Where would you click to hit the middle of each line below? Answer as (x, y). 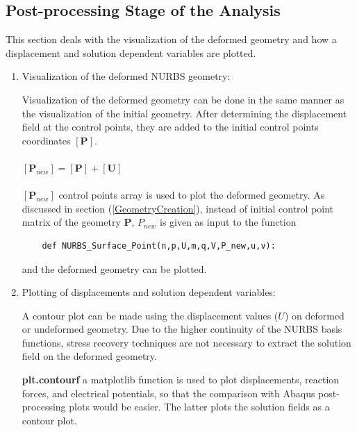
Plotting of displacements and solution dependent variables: (149, 292)
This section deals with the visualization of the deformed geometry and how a (171, 39)
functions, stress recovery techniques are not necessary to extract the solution (186, 342)
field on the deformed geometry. (89, 356)
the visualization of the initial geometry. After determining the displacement (184, 113)
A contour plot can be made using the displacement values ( (150, 315)
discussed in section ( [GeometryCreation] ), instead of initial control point (178, 208)
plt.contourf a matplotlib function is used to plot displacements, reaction (181, 380)
